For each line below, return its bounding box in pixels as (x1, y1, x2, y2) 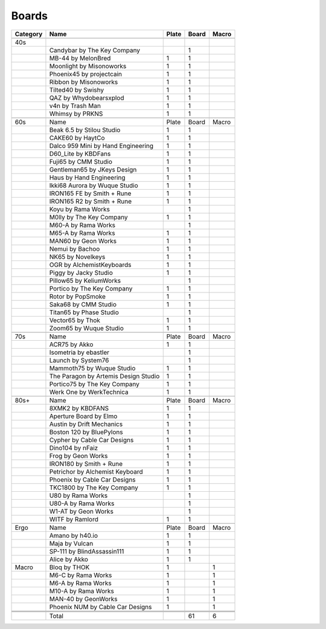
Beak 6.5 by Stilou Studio (49, 126, 121, 134)
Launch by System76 (49, 356, 109, 364)
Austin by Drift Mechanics (49, 420, 123, 428)
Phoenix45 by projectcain (49, 69, 123, 78)
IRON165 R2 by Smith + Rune (49, 197, 132, 205)
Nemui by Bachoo (49, 245, 100, 253)
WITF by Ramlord (49, 515, 99, 523)
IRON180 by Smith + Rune (49, 459, 123, 468)
